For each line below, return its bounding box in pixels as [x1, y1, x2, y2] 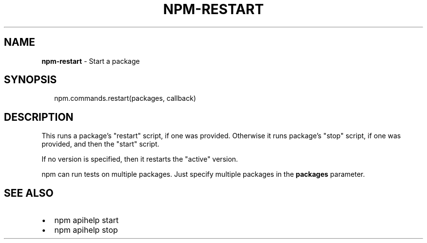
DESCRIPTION [4, 111, 74, 123]
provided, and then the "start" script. [41, 140, 159, 149]
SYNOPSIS [4, 74, 57, 86]
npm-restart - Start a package [41, 56, 140, 65]
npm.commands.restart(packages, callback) [54, 94, 196, 103]
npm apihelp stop [54, 225, 118, 235]
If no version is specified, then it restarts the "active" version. [41, 155, 238, 164]
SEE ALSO [4, 187, 54, 199]
